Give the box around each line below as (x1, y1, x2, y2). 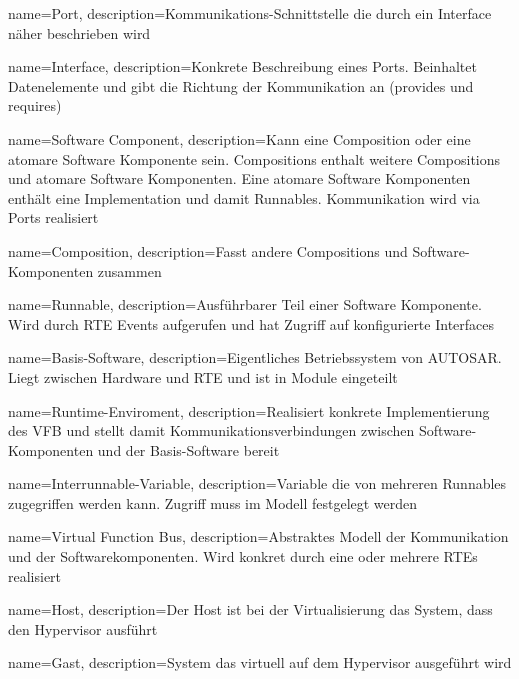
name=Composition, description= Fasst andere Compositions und (8, 240, 408, 261)
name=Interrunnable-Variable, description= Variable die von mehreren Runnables (8, 473, 507, 494)
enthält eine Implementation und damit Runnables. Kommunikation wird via (8, 187, 480, 208)
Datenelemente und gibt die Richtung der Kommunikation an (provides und (8, 75, 474, 96)
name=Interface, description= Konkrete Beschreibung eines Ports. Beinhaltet (8, 56, 477, 77)
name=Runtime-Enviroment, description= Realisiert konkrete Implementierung (8, 400, 490, 421)
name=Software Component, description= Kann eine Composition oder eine (8, 128, 471, 149)
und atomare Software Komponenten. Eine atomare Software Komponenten (8, 168, 471, 189)
